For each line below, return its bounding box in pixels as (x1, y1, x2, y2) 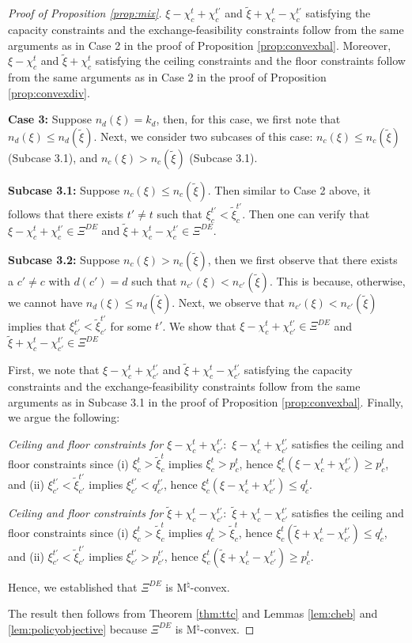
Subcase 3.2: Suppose (8, 251, 120, 267)
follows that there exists (8, 205, 124, 221)
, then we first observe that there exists (207, 251, 398, 267)
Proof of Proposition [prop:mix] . (8, 5, 162, 21)
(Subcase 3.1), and (8, 149, 98, 165)
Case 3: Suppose (8, 111, 92, 127)
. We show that (162, 317, 236, 334)
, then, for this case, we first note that (156, 111, 341, 127)
